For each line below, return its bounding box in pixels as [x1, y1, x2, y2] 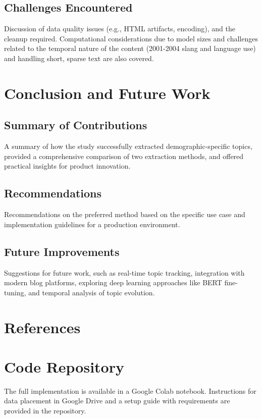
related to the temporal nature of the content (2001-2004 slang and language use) [4, 43, 256, 54]
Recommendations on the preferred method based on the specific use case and [4, 209, 245, 220]
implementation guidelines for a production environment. [4, 219, 180, 229]
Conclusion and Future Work [4, 82, 211, 103]
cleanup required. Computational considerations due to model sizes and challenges [4, 33, 258, 43]
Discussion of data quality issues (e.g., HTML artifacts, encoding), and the [4, 23, 235, 34]
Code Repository [4, 356, 124, 377]
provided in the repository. [4, 405, 86, 415]
